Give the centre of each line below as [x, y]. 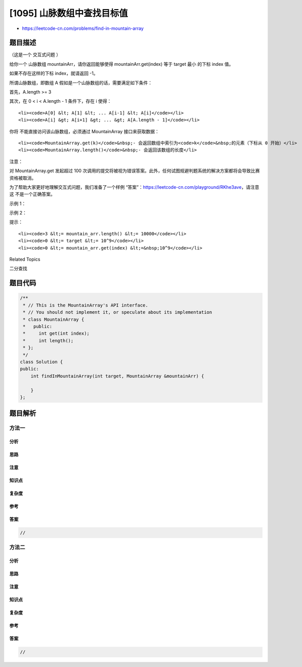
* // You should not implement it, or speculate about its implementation [118, 312]
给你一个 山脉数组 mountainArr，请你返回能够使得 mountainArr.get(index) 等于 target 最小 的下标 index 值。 [121, 64]
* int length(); [48, 341]
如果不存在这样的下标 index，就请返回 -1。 [54, 73]
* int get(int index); [56, 333]
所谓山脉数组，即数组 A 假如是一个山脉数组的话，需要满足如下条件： [81, 82]
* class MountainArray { [54, 319]
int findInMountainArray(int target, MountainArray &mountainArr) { [117, 376]
